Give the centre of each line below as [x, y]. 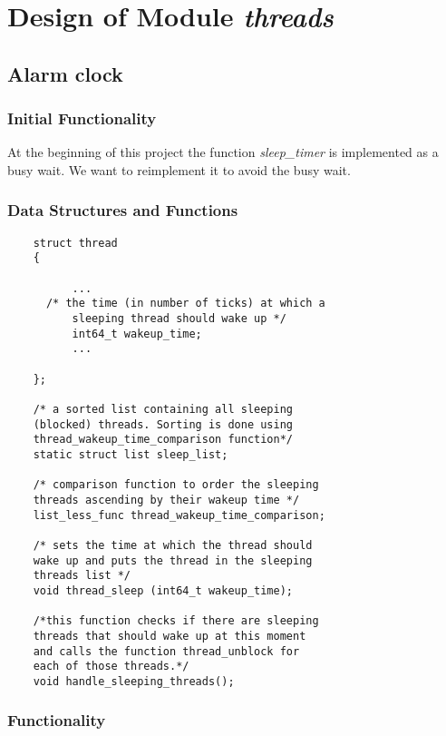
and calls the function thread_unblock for [166, 651]
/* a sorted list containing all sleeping [163, 409]
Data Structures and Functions [123, 210]
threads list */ [82, 576]
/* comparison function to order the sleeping [176, 485]
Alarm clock [65, 73]
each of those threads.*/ [111, 667]
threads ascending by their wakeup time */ [166, 500]
